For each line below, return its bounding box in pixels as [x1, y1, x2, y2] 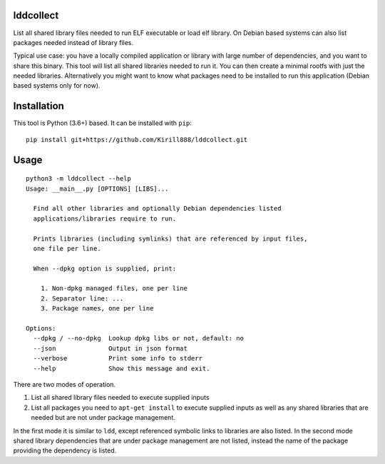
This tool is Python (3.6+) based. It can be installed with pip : [13, 118, 192, 128]
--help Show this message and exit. [33, 364, 210, 373]
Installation [13, 100, 64, 112]
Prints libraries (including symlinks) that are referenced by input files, [33, 234, 308, 243]
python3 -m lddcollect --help [26, 175, 132, 183]
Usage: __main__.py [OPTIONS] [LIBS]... [26, 184, 169, 193]
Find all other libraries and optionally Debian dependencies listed [33, 204, 282, 213]
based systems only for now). [13, 81, 101, 90]
